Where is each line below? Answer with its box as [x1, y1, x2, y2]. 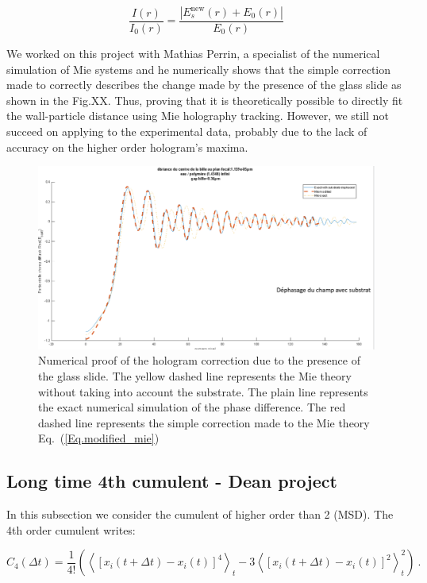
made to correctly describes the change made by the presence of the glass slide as [6, 76, 402, 93]
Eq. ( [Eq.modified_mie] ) [38, 430, 160, 446]
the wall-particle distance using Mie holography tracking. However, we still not [6, 107, 389, 124]
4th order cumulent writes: [6, 521, 136, 538]
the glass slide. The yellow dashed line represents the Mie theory [38, 368, 352, 384]
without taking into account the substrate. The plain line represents [38, 383, 368, 400]
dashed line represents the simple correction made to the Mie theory [38, 414, 370, 430]
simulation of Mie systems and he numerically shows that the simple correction [6, 60, 391, 77]
